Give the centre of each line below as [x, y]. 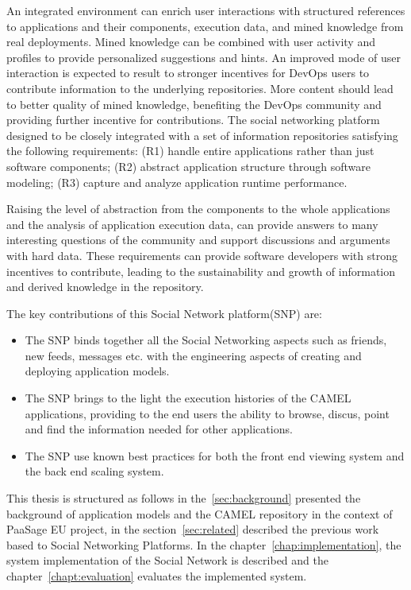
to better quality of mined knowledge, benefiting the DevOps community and [194, 104]
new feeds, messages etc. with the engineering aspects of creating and [193, 355]
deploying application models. [97, 371]
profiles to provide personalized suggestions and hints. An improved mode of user [204, 57]
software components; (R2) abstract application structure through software [188, 166]
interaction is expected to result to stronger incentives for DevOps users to [188, 73]
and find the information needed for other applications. [159, 429]
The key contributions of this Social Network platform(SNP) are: [164, 313]
